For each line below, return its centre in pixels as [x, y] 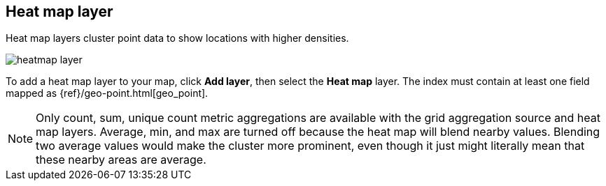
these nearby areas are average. [121, 160]
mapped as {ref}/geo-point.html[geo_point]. [107, 93]
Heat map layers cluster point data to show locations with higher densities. [177, 38]
